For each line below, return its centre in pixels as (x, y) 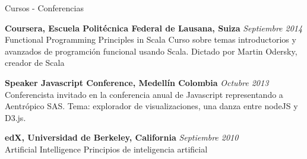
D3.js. (15, 117)
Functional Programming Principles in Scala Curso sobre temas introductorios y (151, 39)
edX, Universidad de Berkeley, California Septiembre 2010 (122, 137)
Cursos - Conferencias (44, 8)
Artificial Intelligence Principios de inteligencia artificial (106, 149)
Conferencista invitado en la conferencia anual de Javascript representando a (144, 94)
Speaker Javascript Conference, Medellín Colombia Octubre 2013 (137, 82)
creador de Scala (35, 63)
